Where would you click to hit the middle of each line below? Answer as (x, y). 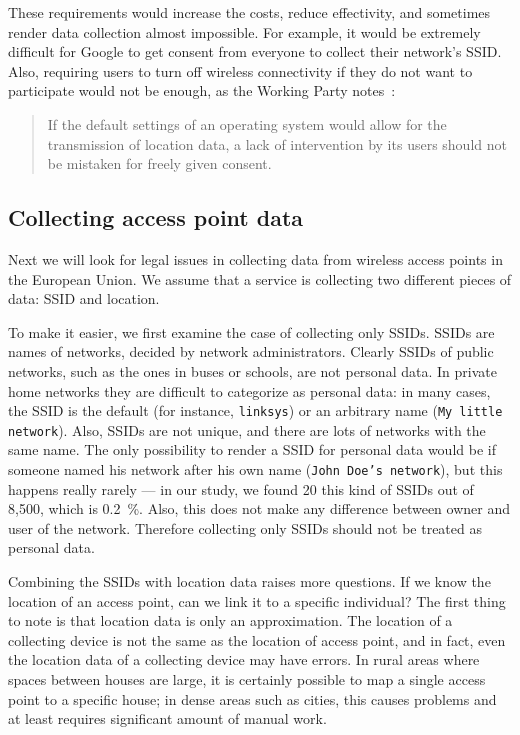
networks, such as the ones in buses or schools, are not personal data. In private (252, 370)
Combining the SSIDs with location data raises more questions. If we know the (249, 581)
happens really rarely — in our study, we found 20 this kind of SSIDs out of (241, 488)
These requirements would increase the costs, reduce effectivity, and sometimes (249, 12)
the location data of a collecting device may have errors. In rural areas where (244, 659)
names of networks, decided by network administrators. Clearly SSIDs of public (251, 351)
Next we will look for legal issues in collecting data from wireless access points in (255, 258)
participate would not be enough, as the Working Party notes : (202, 90)
